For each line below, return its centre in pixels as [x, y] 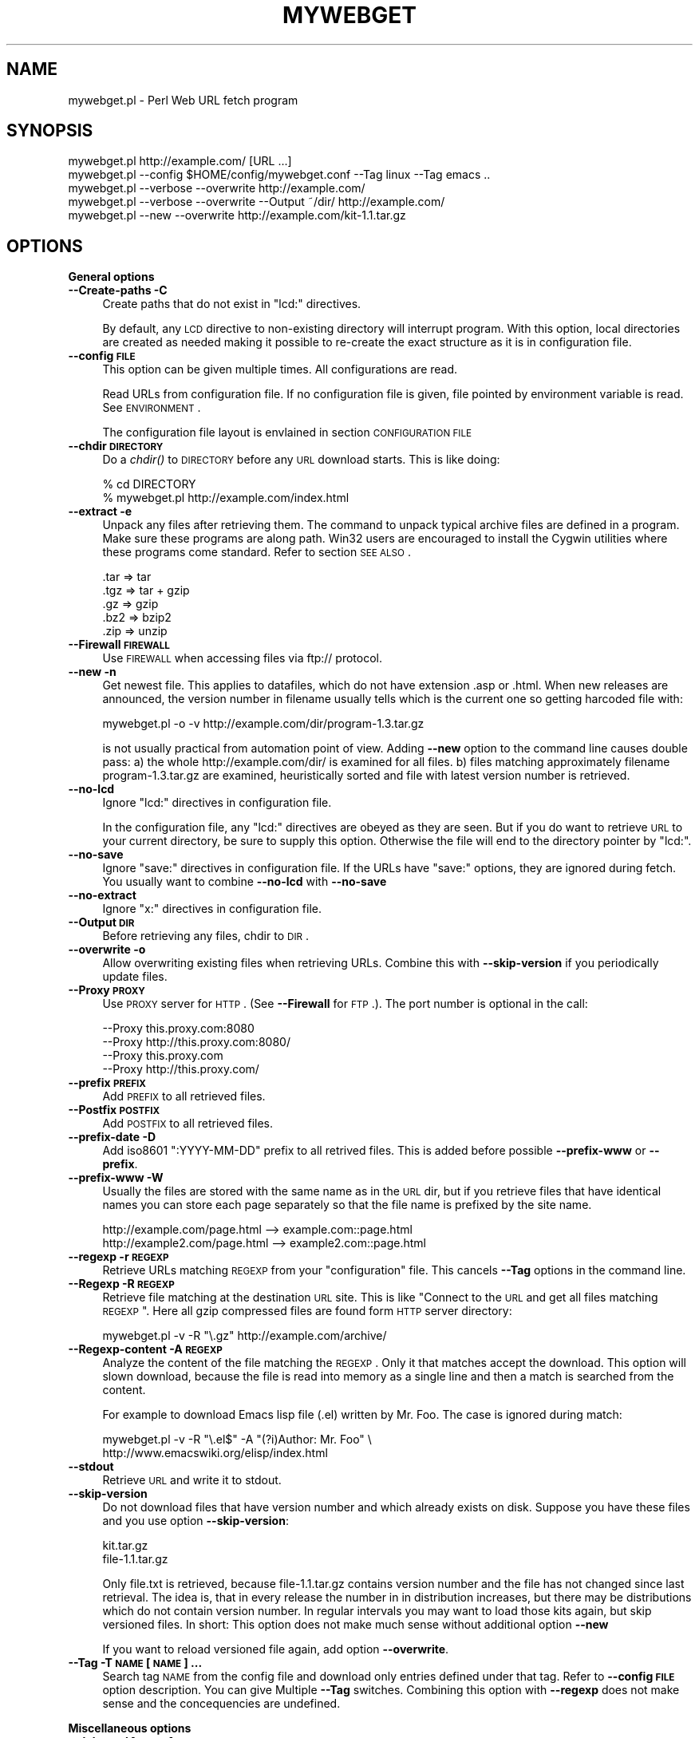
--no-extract [102, 895]
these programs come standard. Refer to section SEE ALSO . [257, 552]
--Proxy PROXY [107, 990]
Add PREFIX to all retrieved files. [184, 1096]
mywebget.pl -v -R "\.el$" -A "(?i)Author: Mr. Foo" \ [237, 1440]
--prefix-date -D [112, 1137]
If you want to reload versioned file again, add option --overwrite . [276, 1649]
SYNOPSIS [50, 131]
